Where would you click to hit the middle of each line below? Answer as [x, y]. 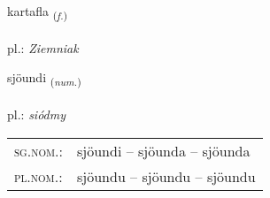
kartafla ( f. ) [38, 12]
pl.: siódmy [36, 114]
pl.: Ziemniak [43, 47]
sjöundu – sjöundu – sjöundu [166, 176]
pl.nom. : [39, 176]
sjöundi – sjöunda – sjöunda [164, 150]
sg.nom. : [39, 150]
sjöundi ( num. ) [44, 79]
